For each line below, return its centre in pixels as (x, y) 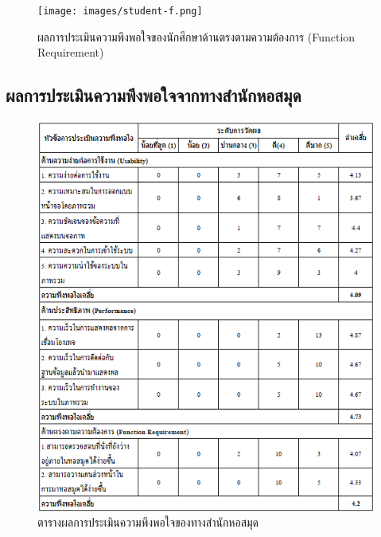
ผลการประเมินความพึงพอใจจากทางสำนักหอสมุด (154, 95)
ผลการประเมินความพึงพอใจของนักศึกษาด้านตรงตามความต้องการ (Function (196, 36)
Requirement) (71, 52)
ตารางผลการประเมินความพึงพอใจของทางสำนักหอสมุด (148, 522)
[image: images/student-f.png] (120, 11)
